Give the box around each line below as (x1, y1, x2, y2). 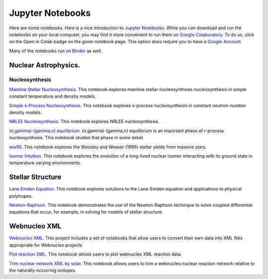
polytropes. (9, 193, 33, 199)
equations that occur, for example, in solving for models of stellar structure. (9, 209, 163, 215)
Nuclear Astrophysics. (9, 61, 80, 69)
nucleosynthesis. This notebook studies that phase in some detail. (9, 135, 144, 141)
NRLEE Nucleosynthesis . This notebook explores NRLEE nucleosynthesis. (9, 118, 160, 124)
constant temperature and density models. (9, 93, 96, 99)
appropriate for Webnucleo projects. (9, 242, 84, 248)
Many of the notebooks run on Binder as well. (9, 48, 102, 54)
